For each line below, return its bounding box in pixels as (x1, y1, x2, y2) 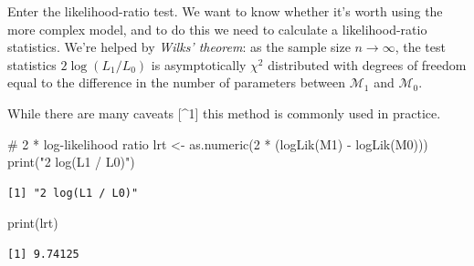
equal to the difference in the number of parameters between (7, 73, 346, 92)
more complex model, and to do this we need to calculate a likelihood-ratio (7, 19, 427, 38)
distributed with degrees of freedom (268, 55, 467, 74)
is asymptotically (151, 55, 247, 74)
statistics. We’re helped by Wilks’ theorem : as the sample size (7, 37, 351, 56)
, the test (395, 37, 446, 56)
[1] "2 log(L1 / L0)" (7, 186, 139, 199)
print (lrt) (7, 213, 58, 232)
